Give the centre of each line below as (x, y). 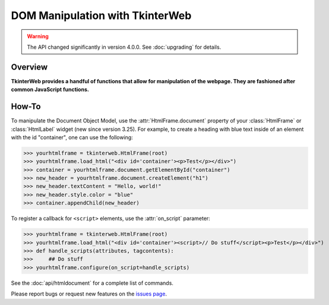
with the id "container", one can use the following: (72, 137)
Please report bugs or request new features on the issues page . (89, 294)
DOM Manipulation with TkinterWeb (101, 15)
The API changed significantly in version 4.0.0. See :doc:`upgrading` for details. (124, 47)
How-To (26, 107)
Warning (38, 36)
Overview (29, 67)
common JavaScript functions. (50, 90)
